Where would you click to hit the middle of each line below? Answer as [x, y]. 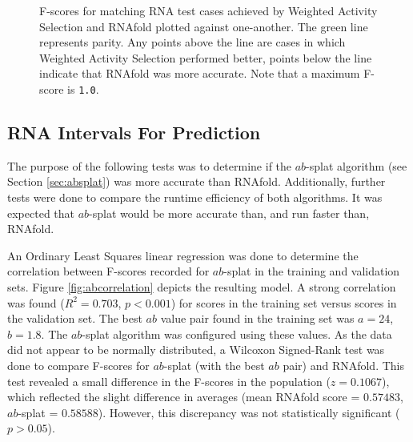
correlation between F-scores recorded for [108, 271]
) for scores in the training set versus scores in [284, 302]
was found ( [36, 302]
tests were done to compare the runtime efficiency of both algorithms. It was [195, 197]
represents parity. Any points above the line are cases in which [192, 42]
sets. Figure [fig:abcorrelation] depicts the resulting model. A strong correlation [202, 286]
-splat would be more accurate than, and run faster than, [229, 213]
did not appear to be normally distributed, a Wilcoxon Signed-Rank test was [196, 350]
